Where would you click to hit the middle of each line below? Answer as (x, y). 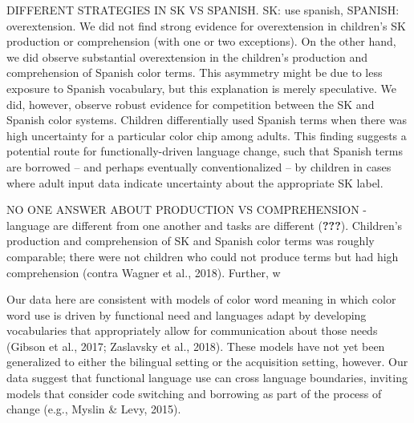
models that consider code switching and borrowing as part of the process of (194, 393)
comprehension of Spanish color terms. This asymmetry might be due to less (195, 73)
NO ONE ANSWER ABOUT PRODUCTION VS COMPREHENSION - (187, 209)
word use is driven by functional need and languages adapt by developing (187, 314)
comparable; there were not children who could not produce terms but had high (203, 256)
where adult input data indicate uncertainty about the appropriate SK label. (195, 182)
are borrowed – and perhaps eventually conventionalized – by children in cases (199, 166)
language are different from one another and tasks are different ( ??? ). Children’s (205, 225)
